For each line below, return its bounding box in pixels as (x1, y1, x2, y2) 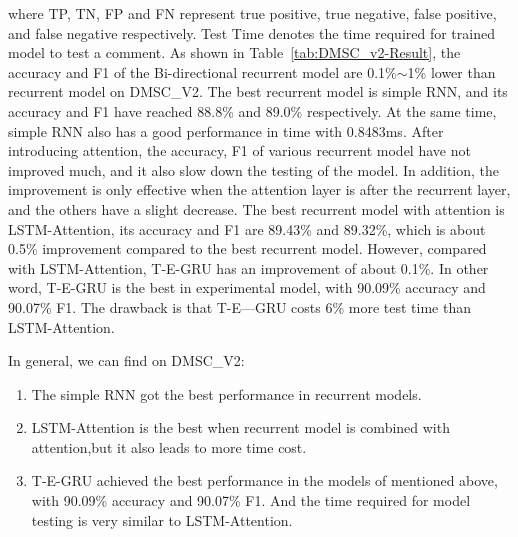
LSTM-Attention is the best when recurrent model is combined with (31, 417, 450, 438)
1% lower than (407, 61, 496, 82)
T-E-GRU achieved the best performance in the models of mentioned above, (31, 470, 498, 491)
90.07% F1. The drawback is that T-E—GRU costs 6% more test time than (8, 296, 471, 317)
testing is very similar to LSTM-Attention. (31, 509, 293, 530)
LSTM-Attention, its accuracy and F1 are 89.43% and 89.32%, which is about (8, 218, 486, 239)
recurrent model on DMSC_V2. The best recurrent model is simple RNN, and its (8, 81, 508, 102)
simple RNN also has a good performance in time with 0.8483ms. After (8, 120, 444, 141)
